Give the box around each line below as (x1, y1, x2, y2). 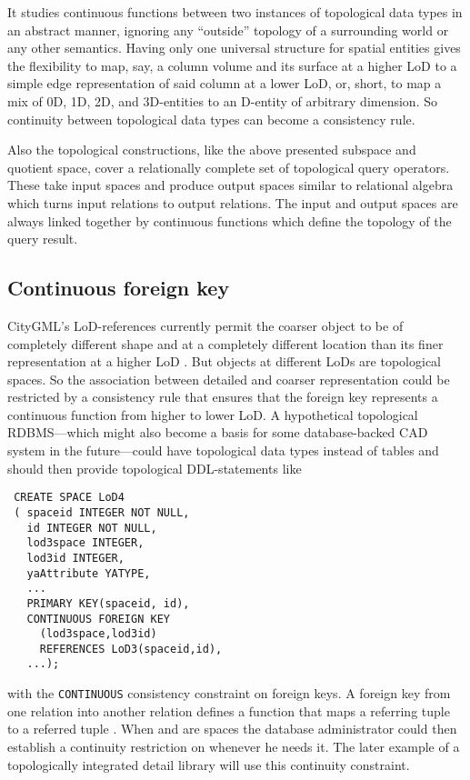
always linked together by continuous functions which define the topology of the (7, 211, 452, 230)
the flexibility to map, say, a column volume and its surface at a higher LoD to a (7, 55, 457, 75)
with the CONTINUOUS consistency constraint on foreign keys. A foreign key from (7, 684, 451, 703)
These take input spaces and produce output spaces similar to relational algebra (7, 175, 454, 195)
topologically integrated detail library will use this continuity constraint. (7, 755, 410, 774)
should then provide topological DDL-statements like (7, 458, 302, 477)
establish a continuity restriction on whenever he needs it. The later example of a (7, 736, 460, 755)
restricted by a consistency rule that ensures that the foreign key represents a (7, 387, 438, 406)
